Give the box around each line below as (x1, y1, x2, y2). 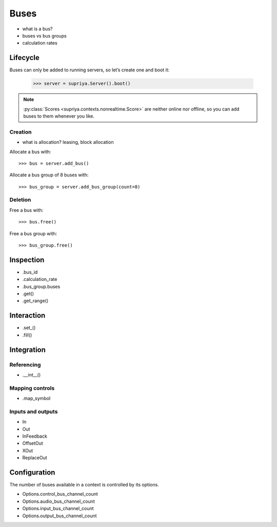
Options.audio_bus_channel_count (22, 498, 95, 504)
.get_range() (22, 298, 49, 304)
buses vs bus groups (22, 32, 67, 39)
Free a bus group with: (9, 230, 57, 236)
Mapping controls (9, 384, 55, 391)
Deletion (9, 196, 31, 203)
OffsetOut (22, 440, 43, 446)
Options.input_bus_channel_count (22, 505, 94, 512)
